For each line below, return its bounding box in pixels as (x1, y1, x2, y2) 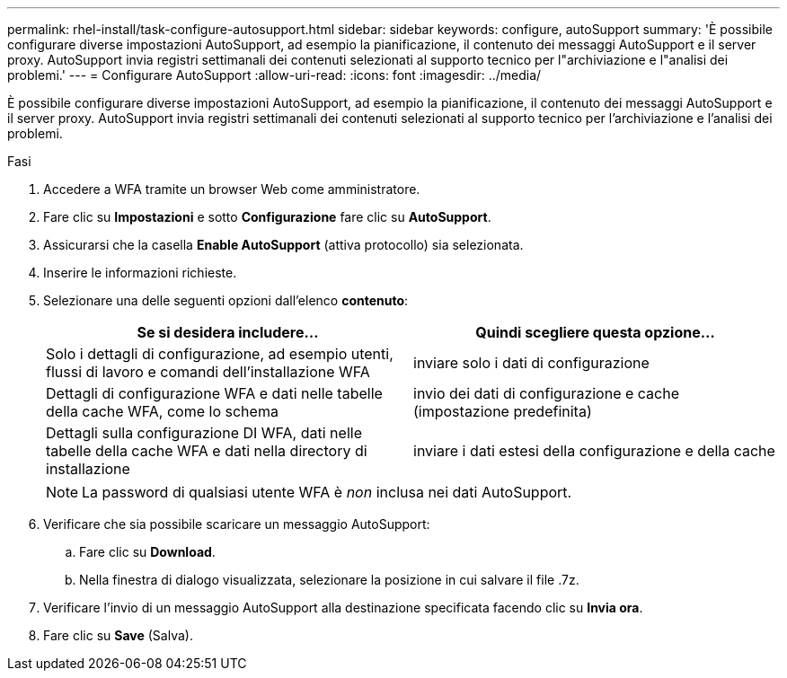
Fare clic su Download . (79, 544, 216, 559)
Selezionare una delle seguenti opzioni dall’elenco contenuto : (43, 293, 409, 308)
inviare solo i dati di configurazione (413, 354, 650, 372)
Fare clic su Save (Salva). (43, 628, 193, 643)
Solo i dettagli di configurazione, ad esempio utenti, (46, 345, 393, 363)
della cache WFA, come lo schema (46, 402, 279, 420)
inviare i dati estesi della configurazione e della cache (413, 442, 775, 460)
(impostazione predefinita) (413, 402, 592, 420)
